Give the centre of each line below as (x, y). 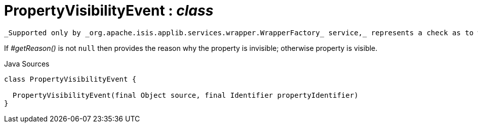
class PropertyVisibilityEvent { (70, 79)
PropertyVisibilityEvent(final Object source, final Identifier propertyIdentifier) (185, 95)
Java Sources (27, 63)
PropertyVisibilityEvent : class (109, 11)
